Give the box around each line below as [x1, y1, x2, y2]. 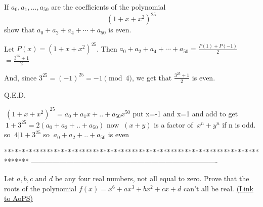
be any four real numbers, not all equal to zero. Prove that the [55, 173, 249, 184]
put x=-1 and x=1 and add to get [133, 108, 238, 118]
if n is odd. [222, 119, 256, 130]
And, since [4, 72, 37, 82]
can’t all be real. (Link [183, 183, 253, 193]
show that [4, 24, 35, 35]
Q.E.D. [4, 89, 26, 100]
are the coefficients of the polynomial [51, 2, 166, 12]
